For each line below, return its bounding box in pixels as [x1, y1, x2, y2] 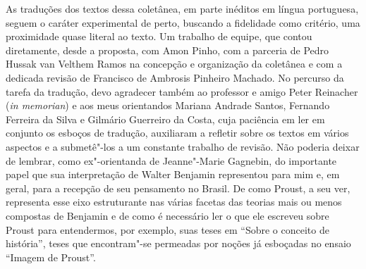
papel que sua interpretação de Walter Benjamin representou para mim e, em [6, 167, 340, 182]
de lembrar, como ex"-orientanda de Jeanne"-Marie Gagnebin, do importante [6, 153, 337, 168]
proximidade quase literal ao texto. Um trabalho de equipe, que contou [6, 29, 312, 44]
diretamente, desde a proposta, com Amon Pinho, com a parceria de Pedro [6, 42, 329, 57]
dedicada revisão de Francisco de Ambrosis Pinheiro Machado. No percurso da [6, 70, 344, 85]
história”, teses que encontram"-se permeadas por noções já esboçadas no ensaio [6, 236, 351, 251]
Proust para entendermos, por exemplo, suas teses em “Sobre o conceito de [6, 222, 329, 237]
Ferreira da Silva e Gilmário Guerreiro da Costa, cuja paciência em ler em [6, 111, 325, 126]
